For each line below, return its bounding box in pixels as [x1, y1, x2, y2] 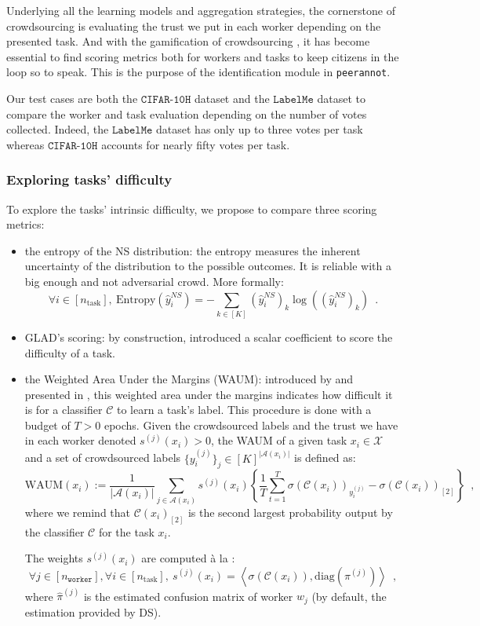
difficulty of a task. [24, 344, 115, 361]
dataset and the [194, 90, 270, 107]
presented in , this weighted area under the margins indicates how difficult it [24, 386, 393, 402]
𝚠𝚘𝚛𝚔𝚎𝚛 [67, 576, 93, 584]
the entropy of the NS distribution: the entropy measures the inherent [24, 242, 361, 258]
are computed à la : [141, 550, 235, 566]
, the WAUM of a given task [210, 432, 347, 448]
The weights [24, 550, 83, 566]
